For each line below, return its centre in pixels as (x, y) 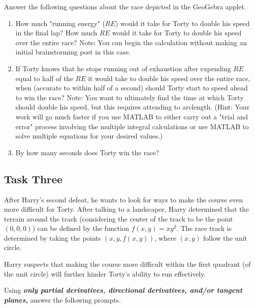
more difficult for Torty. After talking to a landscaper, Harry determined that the (127, 209)
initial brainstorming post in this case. (73, 52)
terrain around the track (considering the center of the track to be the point (118, 218)
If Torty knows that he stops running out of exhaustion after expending (123, 68)
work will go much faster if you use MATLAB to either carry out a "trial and (132, 116)
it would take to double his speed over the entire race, (169, 78)
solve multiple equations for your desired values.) (89, 136)
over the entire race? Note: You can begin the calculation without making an (131, 42)
